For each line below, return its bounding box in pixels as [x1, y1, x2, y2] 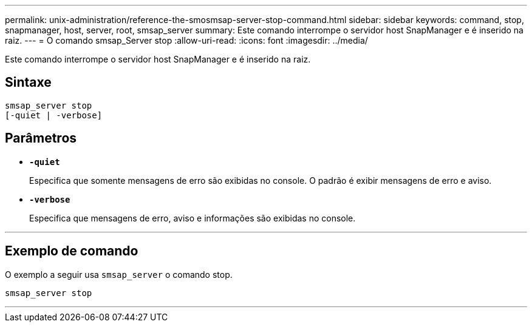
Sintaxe [5, 75, 52, 90]
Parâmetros [5, 130, 77, 146]
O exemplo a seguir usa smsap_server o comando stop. [5, 269, 233, 280]
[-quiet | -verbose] [5, 110, 103, 120]
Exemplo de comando [5, 243, 138, 259]
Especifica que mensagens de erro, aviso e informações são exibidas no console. [29, 212, 356, 223]
